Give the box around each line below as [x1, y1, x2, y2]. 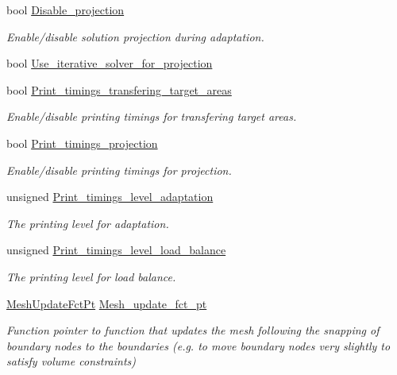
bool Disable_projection [6, 2, 125, 17]
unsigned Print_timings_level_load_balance [6, 242, 226, 258]
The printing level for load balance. [6, 268, 176, 284]
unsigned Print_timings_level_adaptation [6, 188, 214, 205]
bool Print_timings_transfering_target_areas [6, 81, 232, 98]
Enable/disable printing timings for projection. [6, 161, 232, 178]
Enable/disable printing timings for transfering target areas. [6, 108, 297, 125]
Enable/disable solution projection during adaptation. [6, 28, 264, 44]
